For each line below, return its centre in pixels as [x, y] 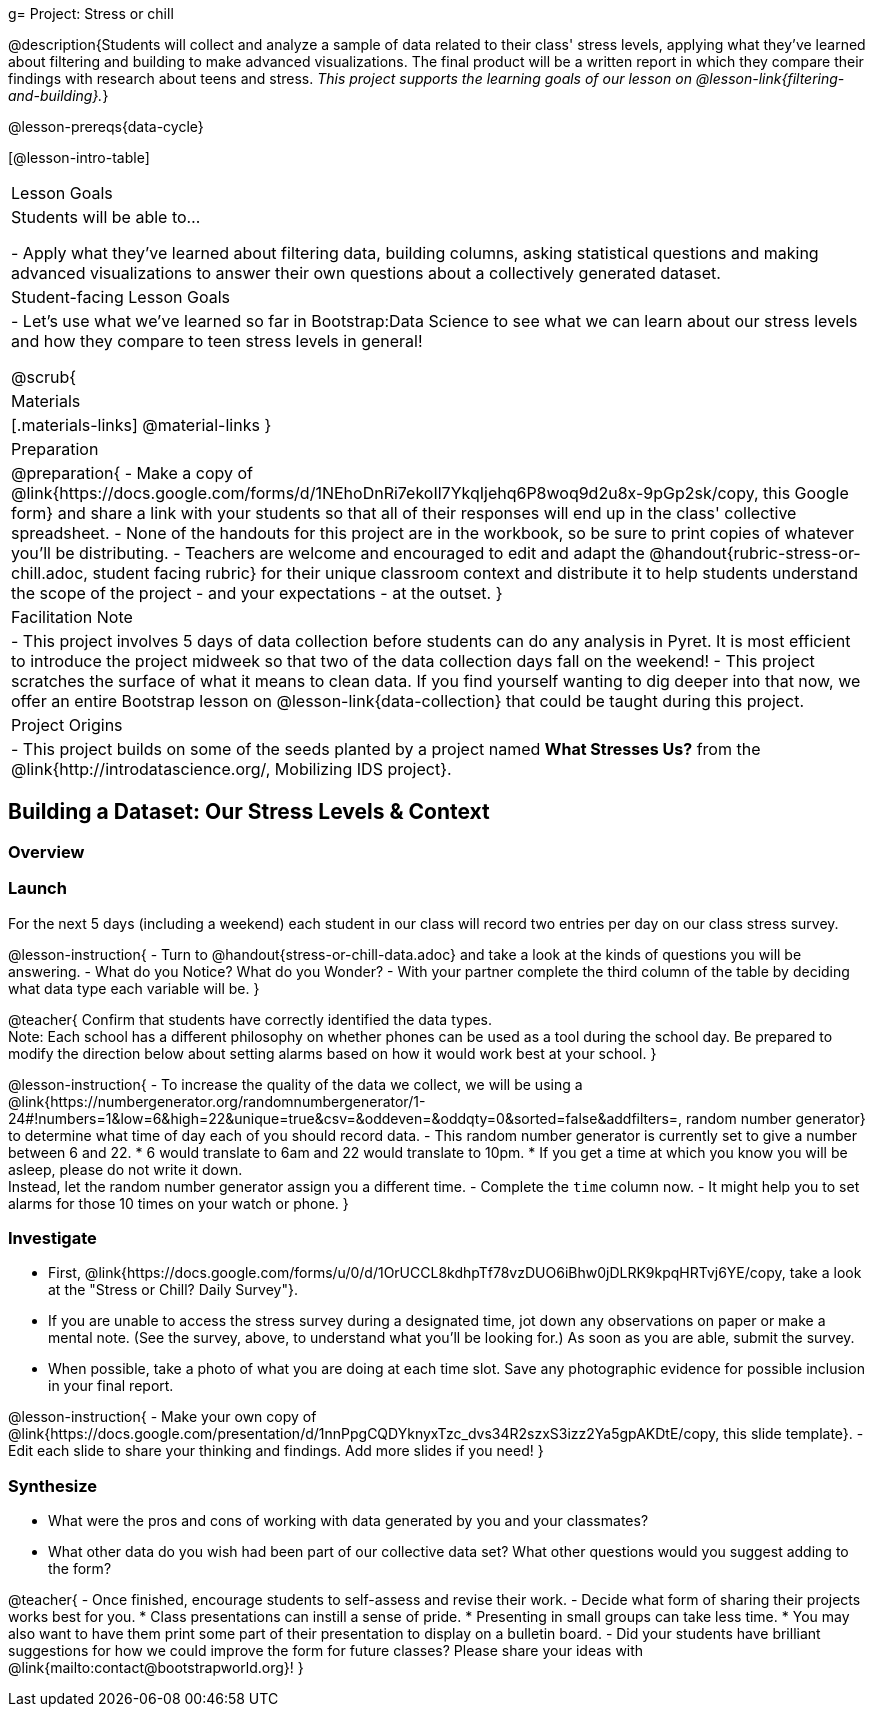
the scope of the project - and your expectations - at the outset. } [257, 593]
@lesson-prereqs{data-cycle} [106, 126]
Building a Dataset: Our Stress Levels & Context [249, 812]
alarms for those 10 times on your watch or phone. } [178, 1203]
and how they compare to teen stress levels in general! [217, 341]
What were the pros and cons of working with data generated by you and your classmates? [348, 1521]
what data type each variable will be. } [134, 988]
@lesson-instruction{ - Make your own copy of [162, 1417]
